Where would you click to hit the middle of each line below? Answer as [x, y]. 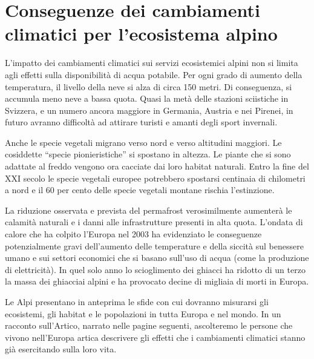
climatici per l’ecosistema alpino [141, 34]
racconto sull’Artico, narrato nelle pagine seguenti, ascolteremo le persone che [149, 325]
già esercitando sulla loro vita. [61, 349]
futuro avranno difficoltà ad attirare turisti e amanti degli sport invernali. [141, 122]
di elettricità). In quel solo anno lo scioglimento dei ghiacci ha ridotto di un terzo [155, 269]
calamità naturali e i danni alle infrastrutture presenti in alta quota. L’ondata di [154, 222]
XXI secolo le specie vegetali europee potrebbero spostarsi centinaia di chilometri [155, 178]
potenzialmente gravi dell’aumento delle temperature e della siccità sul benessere [154, 245]
